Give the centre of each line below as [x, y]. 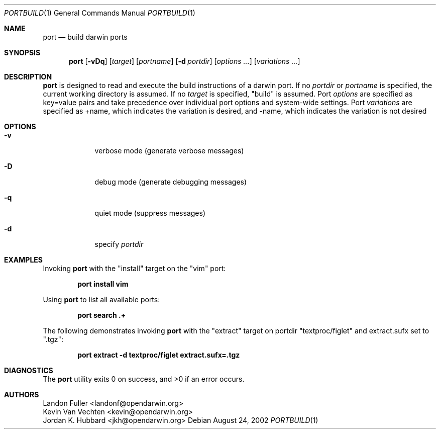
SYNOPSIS [22, 53]
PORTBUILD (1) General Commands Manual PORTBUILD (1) [100, 13]
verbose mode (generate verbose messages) [169, 151]
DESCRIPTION [28, 77]
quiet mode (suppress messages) [150, 213]
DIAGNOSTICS [29, 370]
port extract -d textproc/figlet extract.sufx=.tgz [159, 355]
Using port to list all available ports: [101, 299]
